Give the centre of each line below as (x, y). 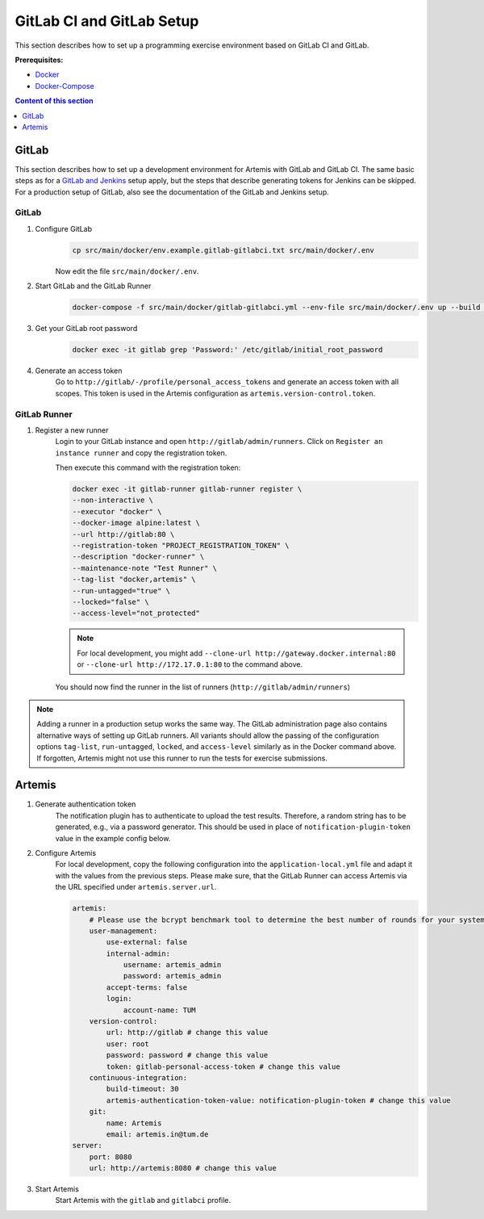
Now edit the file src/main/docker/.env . (127, 271)
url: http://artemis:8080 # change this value (183, 1168)
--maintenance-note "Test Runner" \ (145, 568)
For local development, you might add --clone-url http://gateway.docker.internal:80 (236, 653)
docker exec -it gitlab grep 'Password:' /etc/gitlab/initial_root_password (227, 350)
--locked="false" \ (111, 602)
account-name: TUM (160, 1010)
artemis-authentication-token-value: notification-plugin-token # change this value (278, 1100)
